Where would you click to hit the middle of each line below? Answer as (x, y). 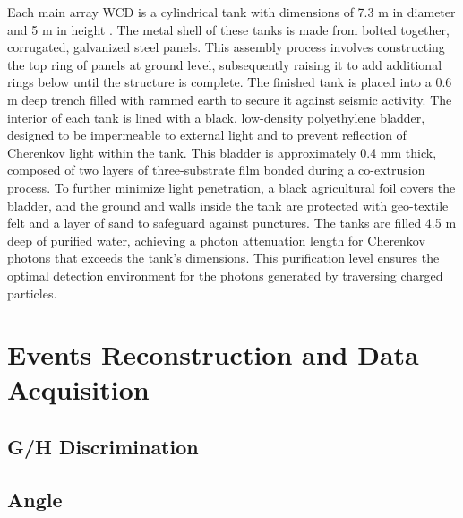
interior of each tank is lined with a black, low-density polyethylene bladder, (216, 117)
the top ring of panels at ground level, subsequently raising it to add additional (225, 64)
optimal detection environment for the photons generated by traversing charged (225, 275)
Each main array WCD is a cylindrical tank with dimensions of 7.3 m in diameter (231, 12)
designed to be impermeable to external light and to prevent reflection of (207, 135)
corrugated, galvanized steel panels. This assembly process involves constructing (226, 47)
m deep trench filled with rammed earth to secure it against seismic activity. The (230, 99)
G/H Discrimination (103, 447)
